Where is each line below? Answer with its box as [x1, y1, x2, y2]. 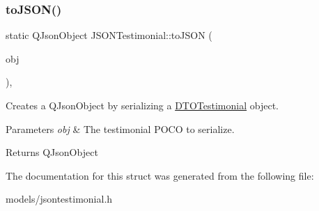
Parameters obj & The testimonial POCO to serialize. [6, 121, 235, 136]
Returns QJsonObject [6, 145, 98, 159]
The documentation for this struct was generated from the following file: [6, 168, 314, 182]
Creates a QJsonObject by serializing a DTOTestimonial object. [6, 98, 279, 112]
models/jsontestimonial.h [6, 192, 113, 206]
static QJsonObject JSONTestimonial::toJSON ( [6, 28, 212, 42]
